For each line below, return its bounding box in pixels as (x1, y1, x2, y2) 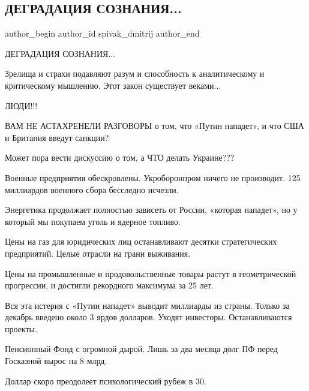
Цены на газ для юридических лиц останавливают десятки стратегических (5, 235, 277, 248)
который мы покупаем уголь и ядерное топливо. (5, 215, 181, 227)
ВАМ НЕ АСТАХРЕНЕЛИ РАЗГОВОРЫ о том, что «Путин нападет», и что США (5, 119, 304, 132)
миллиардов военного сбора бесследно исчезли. (5, 183, 179, 195)
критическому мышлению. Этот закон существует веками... (5, 79, 221, 91)
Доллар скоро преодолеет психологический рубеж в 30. (5, 374, 206, 387)
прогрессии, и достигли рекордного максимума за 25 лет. (5, 279, 214, 291)
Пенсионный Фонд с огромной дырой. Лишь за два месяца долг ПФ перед (5, 342, 278, 355)
